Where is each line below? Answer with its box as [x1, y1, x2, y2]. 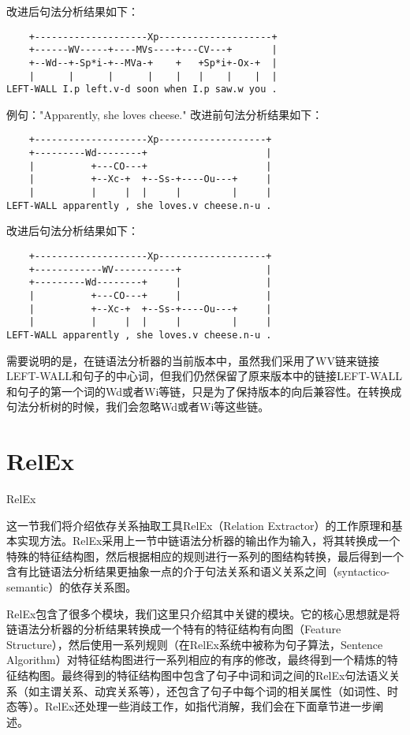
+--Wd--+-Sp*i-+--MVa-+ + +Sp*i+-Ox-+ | [28, 57, 278, 69]
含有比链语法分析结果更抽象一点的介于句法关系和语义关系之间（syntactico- [6, 563, 390, 580]
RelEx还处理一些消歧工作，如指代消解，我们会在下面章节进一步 [44, 698, 373, 714]
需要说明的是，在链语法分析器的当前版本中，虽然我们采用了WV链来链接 [6, 352, 379, 368]
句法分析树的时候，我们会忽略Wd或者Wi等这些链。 [6, 398, 270, 415]
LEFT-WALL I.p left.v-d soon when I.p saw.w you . [6, 84, 278, 95]
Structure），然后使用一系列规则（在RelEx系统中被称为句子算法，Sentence [6, 636, 383, 652]
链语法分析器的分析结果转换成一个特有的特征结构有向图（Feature [6, 621, 341, 637]
